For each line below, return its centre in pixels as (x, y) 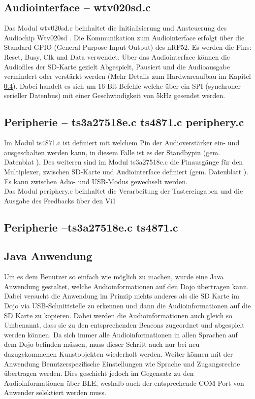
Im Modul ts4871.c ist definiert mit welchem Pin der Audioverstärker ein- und (122, 143)
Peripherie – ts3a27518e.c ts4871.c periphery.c (124, 122)
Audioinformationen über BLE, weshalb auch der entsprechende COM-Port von (124, 382)
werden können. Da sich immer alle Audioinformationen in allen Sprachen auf (121, 334)
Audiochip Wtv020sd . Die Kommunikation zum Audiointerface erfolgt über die (124, 37)
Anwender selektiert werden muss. (55, 392)
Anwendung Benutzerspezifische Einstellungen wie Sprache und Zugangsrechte (122, 363)
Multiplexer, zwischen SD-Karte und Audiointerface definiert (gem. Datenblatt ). (126, 171)
